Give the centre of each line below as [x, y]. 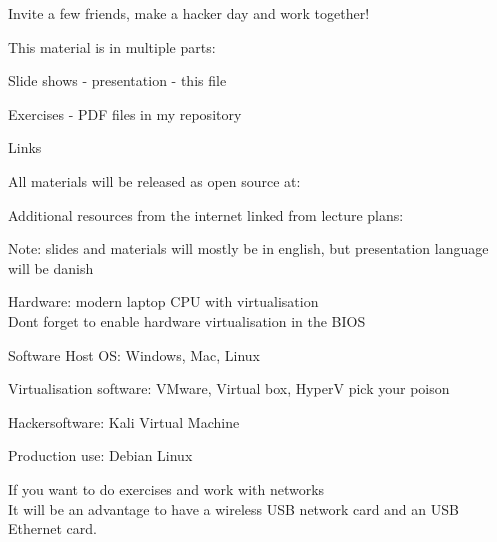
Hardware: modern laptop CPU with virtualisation [163, 301]
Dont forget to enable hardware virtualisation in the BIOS [187, 320]
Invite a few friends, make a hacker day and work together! [189, 13]
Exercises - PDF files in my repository [125, 113]
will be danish [51, 267]
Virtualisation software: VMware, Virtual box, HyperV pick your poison [229, 388]
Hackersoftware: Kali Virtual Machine [124, 421]
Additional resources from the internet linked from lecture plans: [206, 214]
